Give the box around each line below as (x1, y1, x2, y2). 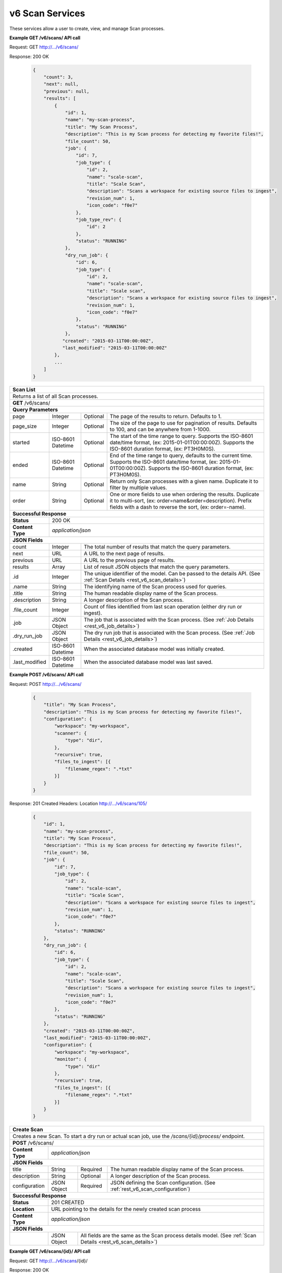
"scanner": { (54, 730, 87, 736)
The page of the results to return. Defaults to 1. (109, 413, 222, 420)
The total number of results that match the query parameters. (83, 543, 231, 550)
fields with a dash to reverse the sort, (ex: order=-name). (109, 504, 246, 511)
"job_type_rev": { (75, 216, 122, 223)
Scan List (12, 386, 36, 393)
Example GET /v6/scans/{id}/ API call (9, 1248, 91, 1255)
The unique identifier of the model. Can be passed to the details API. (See (83, 570, 261, 577)
